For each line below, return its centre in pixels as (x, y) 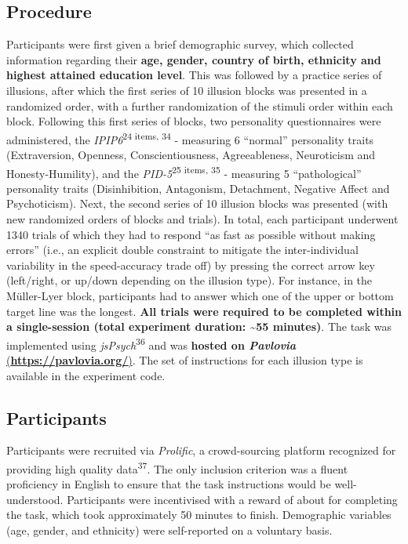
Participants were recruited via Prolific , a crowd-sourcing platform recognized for (201, 450)
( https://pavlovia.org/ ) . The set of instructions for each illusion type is (185, 360)
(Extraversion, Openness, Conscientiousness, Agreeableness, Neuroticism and (191, 155)
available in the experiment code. (86, 375)
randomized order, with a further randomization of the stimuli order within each (200, 105)
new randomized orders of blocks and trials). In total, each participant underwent (202, 219)
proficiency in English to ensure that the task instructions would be (169, 484)
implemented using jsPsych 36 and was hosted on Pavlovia (151, 343)
